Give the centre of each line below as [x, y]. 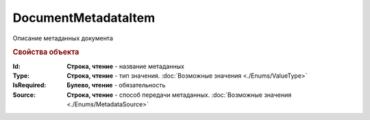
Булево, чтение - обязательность [116, 85]
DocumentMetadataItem [84, 18]
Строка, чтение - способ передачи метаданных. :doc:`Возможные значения [179, 95]
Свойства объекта [46, 52]
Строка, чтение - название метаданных [126, 66]
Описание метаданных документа [63, 38]
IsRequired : [29, 85]
